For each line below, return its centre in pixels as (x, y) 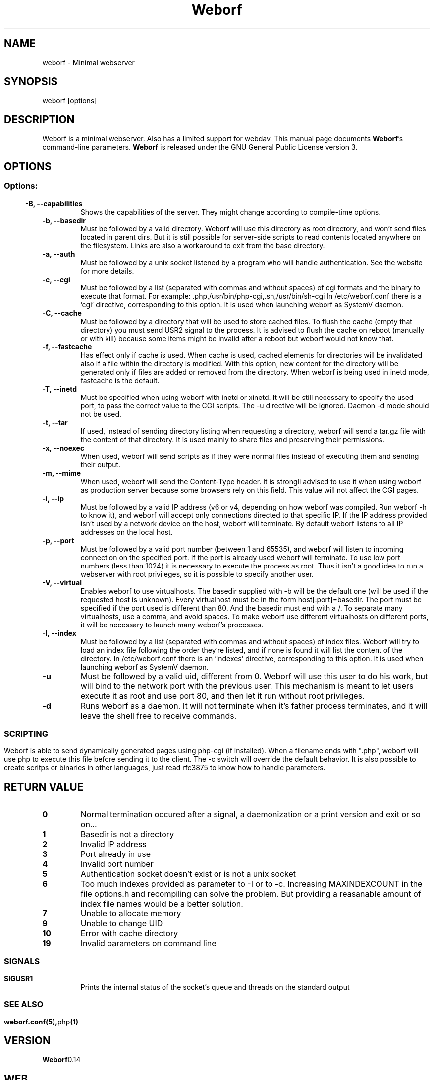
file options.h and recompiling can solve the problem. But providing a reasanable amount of (251, 894)
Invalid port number (117, 864)
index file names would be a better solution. (162, 904)
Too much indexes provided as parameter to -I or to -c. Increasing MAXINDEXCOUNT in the (251, 884)
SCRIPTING (26, 733)
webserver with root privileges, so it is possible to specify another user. (197, 574)
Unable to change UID (122, 924)
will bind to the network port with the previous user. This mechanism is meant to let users (247, 686)
